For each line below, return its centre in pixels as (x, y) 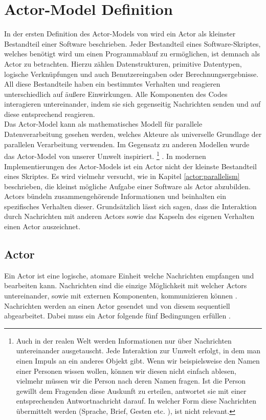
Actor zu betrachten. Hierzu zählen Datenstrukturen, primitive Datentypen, (123, 63)
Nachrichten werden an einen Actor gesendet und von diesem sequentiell (117, 305)
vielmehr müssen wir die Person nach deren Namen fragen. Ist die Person (131, 381)
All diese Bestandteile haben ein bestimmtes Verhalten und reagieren (112, 84)
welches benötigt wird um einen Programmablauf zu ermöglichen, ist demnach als (132, 54)
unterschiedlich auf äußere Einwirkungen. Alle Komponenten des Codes (116, 94)
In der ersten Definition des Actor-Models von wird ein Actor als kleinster (120, 34)
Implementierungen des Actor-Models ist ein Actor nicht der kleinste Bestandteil (130, 166)
